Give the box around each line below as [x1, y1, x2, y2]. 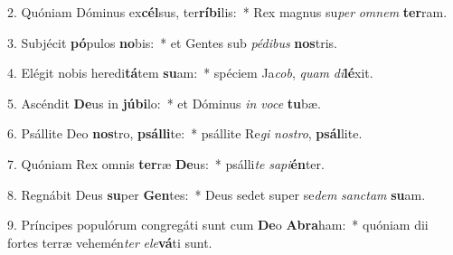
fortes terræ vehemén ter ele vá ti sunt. [7, 232, 212, 251]
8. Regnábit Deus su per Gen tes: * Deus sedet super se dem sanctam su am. [7, 184, 426, 203]
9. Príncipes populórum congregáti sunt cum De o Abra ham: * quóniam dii [7, 215, 429, 234]
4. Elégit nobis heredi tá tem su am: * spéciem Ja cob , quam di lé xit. [7, 63, 373, 82]
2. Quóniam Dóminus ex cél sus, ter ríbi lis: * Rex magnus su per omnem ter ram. [7, 3, 448, 21]
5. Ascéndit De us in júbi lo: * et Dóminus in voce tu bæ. [7, 93, 321, 112]
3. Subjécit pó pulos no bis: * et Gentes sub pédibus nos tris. [7, 33, 337, 52]
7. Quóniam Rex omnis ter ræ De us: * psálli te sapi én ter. [7, 154, 325, 173]
